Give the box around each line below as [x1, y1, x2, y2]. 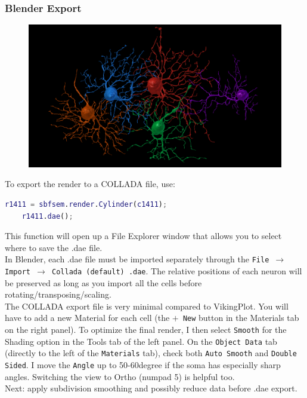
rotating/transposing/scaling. [5, 288, 111, 301]
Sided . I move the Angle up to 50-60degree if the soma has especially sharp [5, 359, 281, 371]
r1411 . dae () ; [21, 212, 73, 221]
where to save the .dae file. [5, 241, 103, 253]
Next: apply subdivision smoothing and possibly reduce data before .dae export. [5, 382, 297, 394]
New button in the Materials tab [182, 311, 299, 324]
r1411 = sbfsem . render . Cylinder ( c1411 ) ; [5, 200, 168, 209]
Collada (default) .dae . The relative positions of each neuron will [52, 264, 302, 277]
